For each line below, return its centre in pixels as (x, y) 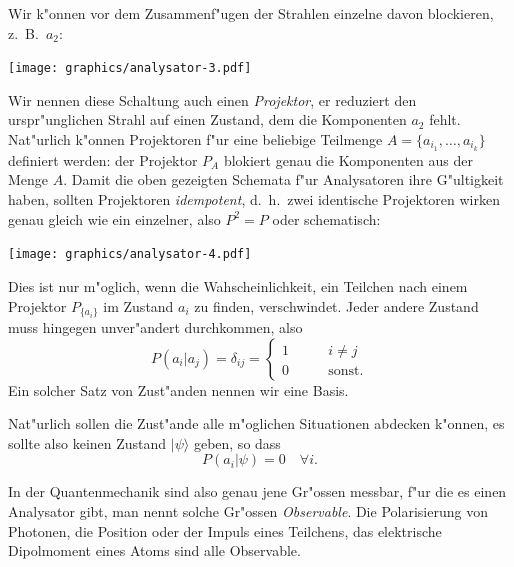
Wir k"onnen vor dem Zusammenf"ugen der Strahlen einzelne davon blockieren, (251, 13)
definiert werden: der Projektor (103, 159)
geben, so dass (237, 442)
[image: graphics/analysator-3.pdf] (130, 68)
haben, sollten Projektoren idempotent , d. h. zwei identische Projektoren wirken (254, 199)
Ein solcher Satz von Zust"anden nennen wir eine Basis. (178, 389)
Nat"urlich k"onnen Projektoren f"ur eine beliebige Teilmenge (195, 139)
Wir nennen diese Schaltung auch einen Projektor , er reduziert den (212, 99)
